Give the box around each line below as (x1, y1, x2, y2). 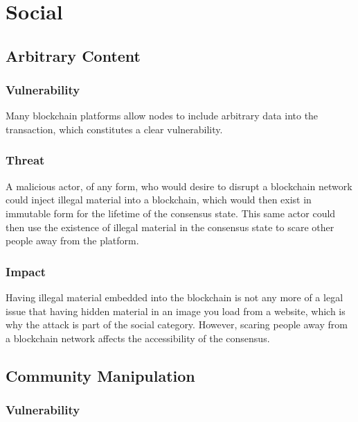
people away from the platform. (6, 233, 139, 248)
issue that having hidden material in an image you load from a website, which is (6, 303, 346, 318)
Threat (6, 151, 45, 169)
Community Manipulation (6, 364, 195, 386)
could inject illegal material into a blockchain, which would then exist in (6, 192, 312, 207)
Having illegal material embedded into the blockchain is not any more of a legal (6, 289, 343, 304)
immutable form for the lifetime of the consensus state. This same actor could (6, 205, 336, 220)
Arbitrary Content (6, 44, 141, 66)
